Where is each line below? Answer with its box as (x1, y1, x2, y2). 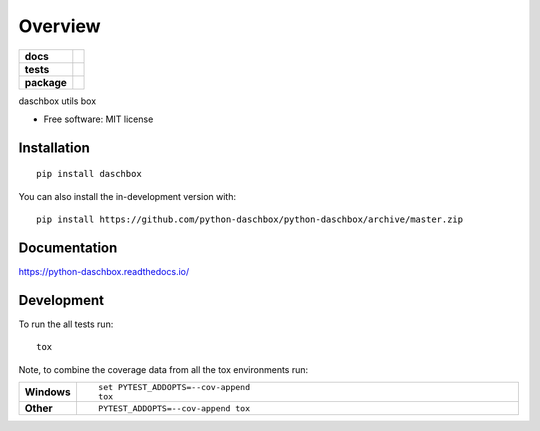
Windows (24, 385, 71, 399)
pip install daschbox (36, 168, 142, 180)
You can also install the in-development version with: (18, 190, 237, 202)
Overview (18, 15, 101, 37)
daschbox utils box (18, 95, 97, 107)
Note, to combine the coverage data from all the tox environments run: (18, 363, 309, 375)
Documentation (18, 239, 118, 256)
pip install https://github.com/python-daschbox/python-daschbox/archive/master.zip (36, 214, 464, 225)
